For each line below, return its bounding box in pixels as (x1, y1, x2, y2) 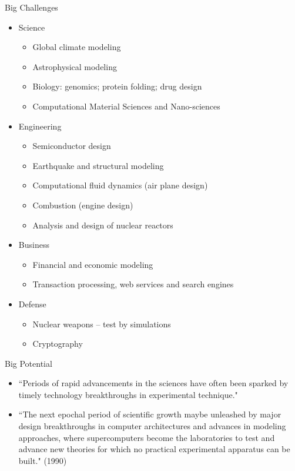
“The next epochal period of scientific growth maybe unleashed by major (18, 408, 281, 420)
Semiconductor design (32, 140, 111, 152)
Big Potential (5, 357, 52, 369)
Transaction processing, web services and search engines (32, 278, 234, 290)
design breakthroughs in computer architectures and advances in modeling (18, 420, 286, 432)
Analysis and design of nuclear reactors (32, 218, 173, 231)
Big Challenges (5, 1, 58, 13)
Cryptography (32, 337, 83, 350)
